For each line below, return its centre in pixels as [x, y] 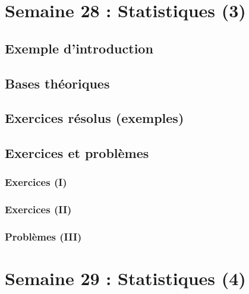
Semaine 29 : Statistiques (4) [125, 278]
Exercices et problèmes [77, 153]
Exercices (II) [38, 209]
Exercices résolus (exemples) [94, 118]
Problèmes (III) [43, 237]
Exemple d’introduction [79, 48]
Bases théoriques [57, 83]
